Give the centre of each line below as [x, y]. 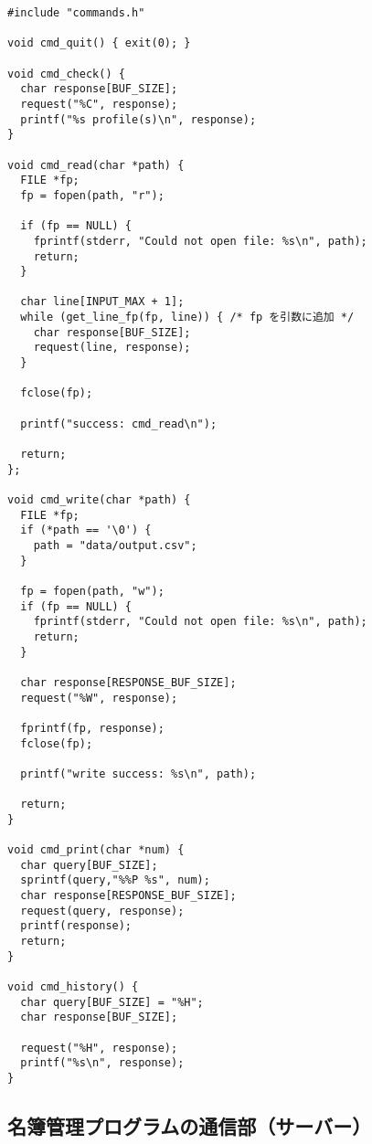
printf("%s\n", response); [102, 1063]
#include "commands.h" [76, 13]
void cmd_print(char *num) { [96, 850]
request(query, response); [102, 911]
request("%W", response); [99, 698]
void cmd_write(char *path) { [99, 500]
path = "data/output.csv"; [115, 545]
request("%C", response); [99, 104]
